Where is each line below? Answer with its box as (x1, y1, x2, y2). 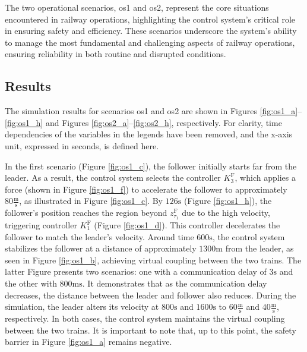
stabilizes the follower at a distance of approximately (5, 242, 197, 254)
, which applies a (235, 171, 296, 184)
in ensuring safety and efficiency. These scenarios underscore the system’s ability (5, 24, 297, 37)
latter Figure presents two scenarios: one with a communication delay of (5, 265, 267, 278)
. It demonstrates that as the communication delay (82, 276, 267, 289)
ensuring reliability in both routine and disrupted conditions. (5, 48, 226, 60)
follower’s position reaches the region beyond (5, 206, 167, 219)
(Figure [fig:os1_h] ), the (183, 194, 272, 207)
